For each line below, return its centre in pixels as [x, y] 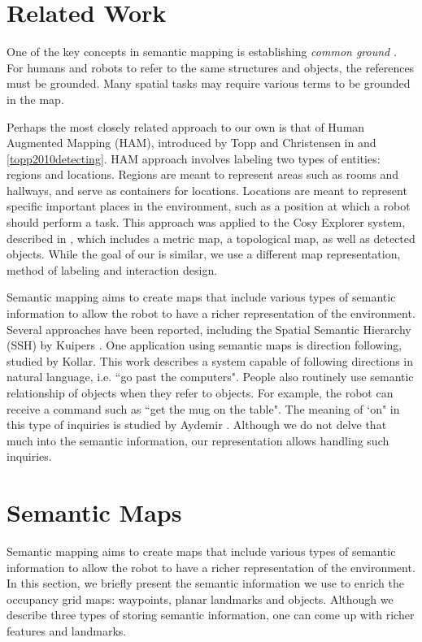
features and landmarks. [67, 631]
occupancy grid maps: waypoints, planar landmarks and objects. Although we [200, 599]
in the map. [35, 99]
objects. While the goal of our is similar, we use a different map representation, [204, 254]
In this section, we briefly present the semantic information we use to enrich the [205, 583]
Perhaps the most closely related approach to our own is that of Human [186, 126]
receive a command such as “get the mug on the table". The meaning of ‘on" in [203, 408]
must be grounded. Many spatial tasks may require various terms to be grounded [209, 83]
